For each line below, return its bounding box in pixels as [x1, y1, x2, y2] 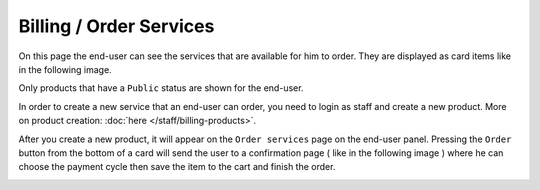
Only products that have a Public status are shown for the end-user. [18, 82, 304, 94]
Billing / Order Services [18, 15, 215, 37]
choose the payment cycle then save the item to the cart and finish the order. [18, 161, 336, 173]
